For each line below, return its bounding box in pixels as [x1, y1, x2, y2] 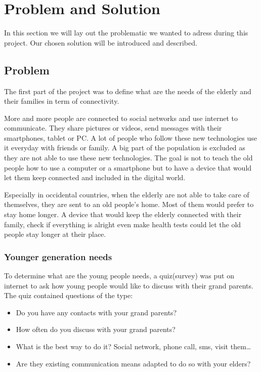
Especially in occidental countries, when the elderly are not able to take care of [4, 189, 249, 199]
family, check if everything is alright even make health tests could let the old [4, 219, 241, 229]
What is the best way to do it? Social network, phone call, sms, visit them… [16, 341, 251, 352]
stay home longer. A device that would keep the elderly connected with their [4, 209, 242, 220]
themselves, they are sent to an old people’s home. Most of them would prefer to [4, 199, 254, 210]
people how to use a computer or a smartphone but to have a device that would [4, 162, 252, 173]
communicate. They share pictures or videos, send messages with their [4, 122, 222, 133]
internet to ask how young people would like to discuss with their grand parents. [4, 280, 253, 291]
